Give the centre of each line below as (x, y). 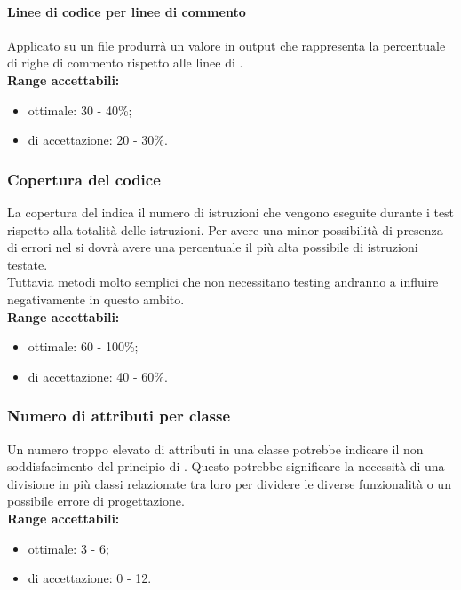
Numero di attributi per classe (119, 416)
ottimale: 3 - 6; (68, 548)
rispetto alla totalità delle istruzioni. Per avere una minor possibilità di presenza (225, 229)
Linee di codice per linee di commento (127, 11)
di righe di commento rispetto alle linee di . (125, 63)
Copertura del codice (84, 179)
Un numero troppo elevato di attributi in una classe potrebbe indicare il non (215, 448)
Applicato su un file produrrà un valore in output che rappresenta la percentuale (227, 45)
